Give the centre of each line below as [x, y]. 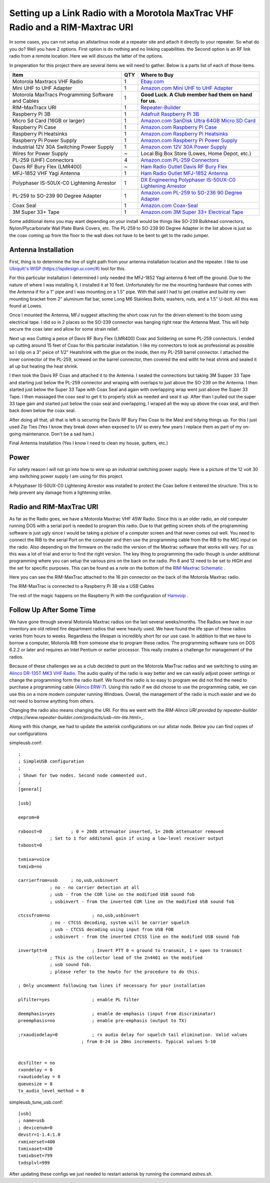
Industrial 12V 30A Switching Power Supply [63, 147]
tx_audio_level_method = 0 [51, 1091]
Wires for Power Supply [40, 153]
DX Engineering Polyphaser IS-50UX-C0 [188, 179]
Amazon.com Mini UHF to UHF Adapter [187, 88]
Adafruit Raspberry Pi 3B [170, 114]
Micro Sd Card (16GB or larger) [48, 120]
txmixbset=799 [35, 1156]
